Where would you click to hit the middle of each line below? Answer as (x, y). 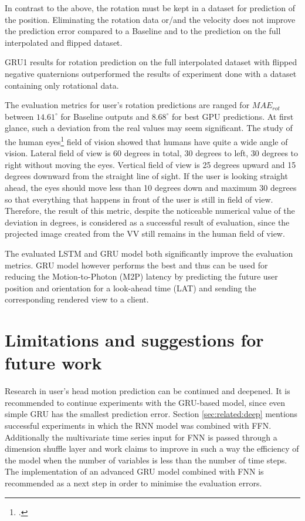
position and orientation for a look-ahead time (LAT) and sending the (131, 288)
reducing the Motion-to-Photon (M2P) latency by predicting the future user (141, 276)
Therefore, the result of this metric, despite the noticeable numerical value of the (150, 211)
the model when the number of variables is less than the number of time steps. (146, 460)
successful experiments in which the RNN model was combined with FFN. (138, 425)
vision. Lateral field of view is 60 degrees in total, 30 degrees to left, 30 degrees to (152, 153)
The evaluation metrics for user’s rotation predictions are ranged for (127, 105)
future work (53, 363)
